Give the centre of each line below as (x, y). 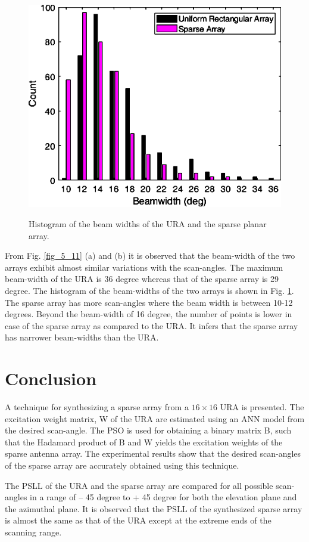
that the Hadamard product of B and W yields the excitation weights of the (144, 442)
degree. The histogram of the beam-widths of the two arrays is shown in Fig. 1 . (149, 290)
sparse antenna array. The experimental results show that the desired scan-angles (153, 453)
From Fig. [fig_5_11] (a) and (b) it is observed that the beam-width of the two (150, 255)
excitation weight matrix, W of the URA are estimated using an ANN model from (155, 418)
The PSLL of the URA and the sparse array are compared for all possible (139, 485)
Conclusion (51, 378)
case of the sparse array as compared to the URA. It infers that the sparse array (152, 325)
